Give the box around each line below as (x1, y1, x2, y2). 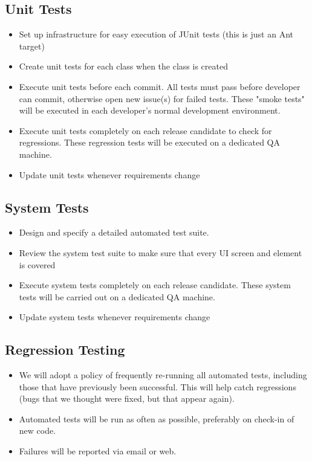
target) (19, 39, 45, 52)
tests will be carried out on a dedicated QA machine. (19, 290, 215, 303)
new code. (19, 424, 56, 437)
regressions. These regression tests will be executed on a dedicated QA (19, 136, 280, 149)
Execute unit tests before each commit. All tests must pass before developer (19, 80, 301, 92)
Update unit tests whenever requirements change (19, 168, 200, 181)
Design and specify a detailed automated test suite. (19, 226, 209, 239)
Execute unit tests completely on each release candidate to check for (19, 124, 272, 137)
